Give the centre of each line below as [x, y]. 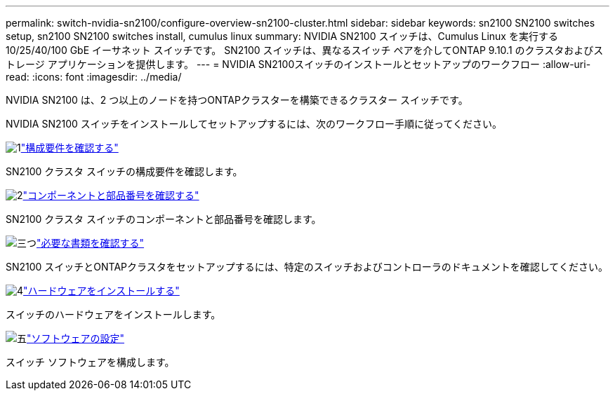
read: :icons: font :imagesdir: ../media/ [94, 77]
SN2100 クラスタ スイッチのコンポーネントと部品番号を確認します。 [164, 219]
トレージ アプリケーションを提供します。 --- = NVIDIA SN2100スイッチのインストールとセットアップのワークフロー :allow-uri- [298, 64]
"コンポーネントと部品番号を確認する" [111, 195]
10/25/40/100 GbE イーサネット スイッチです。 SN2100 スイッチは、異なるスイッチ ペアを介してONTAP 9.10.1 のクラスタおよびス [305, 50]
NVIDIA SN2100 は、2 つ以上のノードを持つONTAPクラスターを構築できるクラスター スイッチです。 [237, 100]
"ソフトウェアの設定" [76, 338]
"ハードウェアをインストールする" [101, 291]
